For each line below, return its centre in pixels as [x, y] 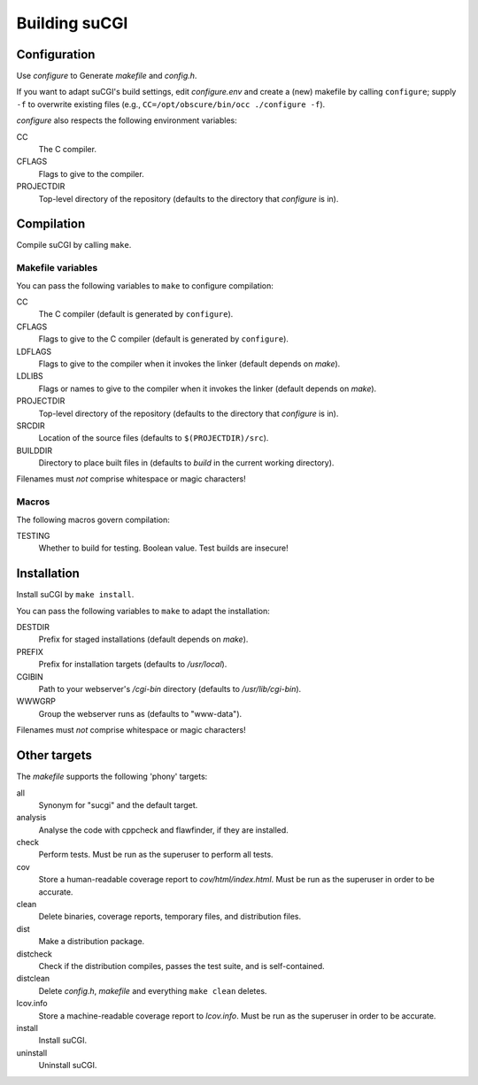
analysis [31, 818]
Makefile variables [57, 268]
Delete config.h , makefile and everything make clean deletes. [153, 990]
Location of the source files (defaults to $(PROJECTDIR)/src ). [154, 438]
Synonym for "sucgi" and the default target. [118, 804]
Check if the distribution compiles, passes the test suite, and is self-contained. [181, 966]
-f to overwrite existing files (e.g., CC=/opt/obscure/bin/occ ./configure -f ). [171, 104]
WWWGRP [36, 701]
